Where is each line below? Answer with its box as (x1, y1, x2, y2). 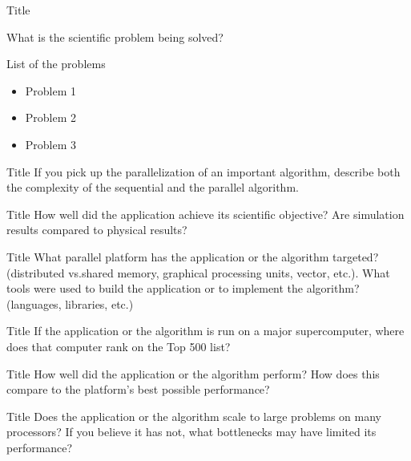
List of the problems (6, 55, 106, 72)
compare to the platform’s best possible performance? (6, 381, 270, 398)
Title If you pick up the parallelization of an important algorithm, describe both (6, 163, 401, 180)
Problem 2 (25, 109, 77, 126)
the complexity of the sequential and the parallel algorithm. (6, 179, 299, 196)
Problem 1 (25, 82, 77, 99)
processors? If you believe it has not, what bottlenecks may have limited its (6, 423, 377, 440)
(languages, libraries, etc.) (6, 295, 134, 312)
